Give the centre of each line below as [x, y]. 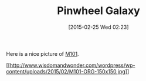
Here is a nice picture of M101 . [43, 53]
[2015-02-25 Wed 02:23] [99, 27]
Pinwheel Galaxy [99, 11]
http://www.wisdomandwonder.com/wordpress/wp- [72, 65]
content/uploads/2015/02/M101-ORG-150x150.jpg [66, 71]
